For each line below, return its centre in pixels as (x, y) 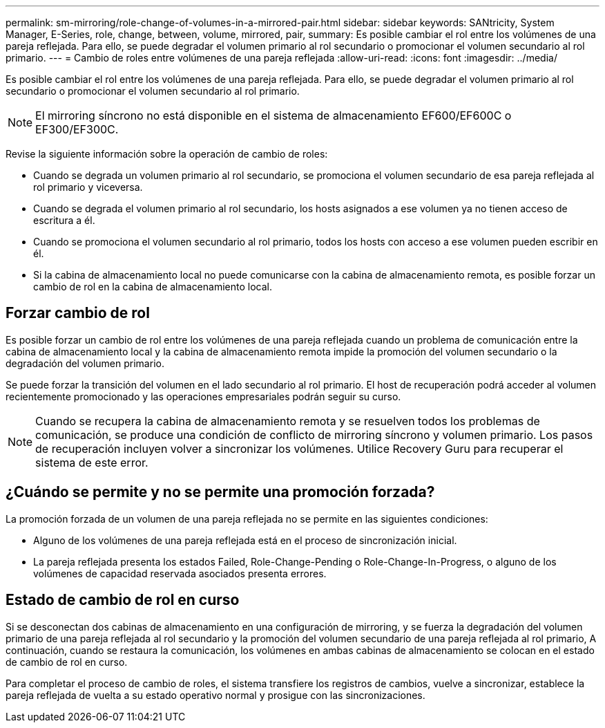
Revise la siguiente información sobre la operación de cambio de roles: (167, 154)
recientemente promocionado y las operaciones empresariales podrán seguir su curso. (203, 396)
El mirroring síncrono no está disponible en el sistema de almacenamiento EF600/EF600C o (273, 115)
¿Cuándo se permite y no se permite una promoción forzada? (220, 492)
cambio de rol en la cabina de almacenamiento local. (153, 287)
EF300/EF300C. (77, 129)
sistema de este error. (92, 462)
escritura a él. (64, 220)
